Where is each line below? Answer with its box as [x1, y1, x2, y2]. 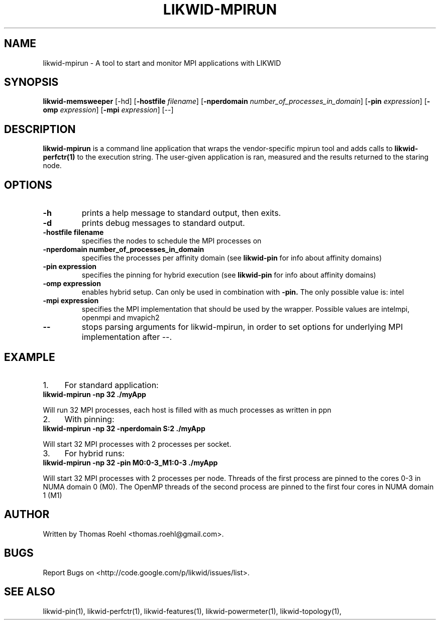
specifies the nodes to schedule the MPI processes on [81, 236, 262, 245]
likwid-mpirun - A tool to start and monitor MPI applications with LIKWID [43, 58, 281, 67]
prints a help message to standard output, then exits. [81, 208, 281, 218]
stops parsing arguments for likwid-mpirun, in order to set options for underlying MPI [81, 322, 403, 332]
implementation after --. [81, 332, 172, 342]
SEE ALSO [4, 585, 55, 598]
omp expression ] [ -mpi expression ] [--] [43, 105, 174, 114]
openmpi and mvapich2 [81, 313, 160, 322]
